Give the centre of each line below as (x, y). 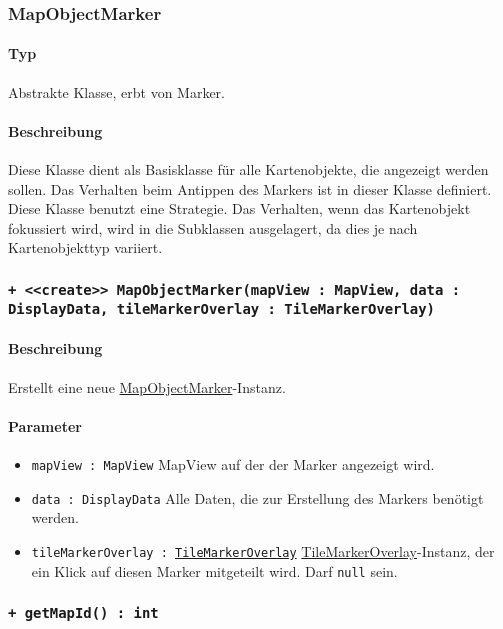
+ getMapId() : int (83, 613)
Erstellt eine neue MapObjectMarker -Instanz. (147, 386)
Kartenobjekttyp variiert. (85, 247)
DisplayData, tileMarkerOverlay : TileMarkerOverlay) (221, 309)
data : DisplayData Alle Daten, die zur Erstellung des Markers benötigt (257, 497)
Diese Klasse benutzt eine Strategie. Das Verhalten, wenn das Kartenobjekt (239, 208)
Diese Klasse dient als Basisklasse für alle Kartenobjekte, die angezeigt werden (248, 169)
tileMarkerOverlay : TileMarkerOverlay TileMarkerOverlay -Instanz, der (263, 550)
